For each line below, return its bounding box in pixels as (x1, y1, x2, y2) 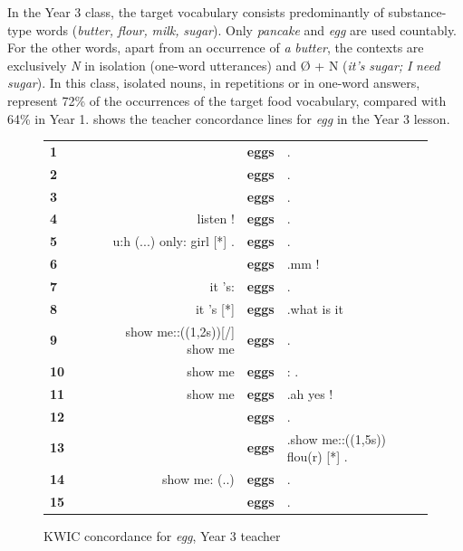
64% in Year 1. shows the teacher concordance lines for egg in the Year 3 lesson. (7, 109, 450, 128)
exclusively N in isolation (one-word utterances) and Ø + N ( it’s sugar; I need (7, 55, 440, 74)
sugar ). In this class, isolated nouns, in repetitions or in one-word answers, (7, 73, 420, 92)
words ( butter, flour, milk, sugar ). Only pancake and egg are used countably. (35, 20, 458, 39)
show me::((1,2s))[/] (125, 321, 235, 340)
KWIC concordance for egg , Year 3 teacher (43, 527, 281, 545)
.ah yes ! (286, 384, 333, 403)
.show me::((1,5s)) (286, 429, 387, 448)
